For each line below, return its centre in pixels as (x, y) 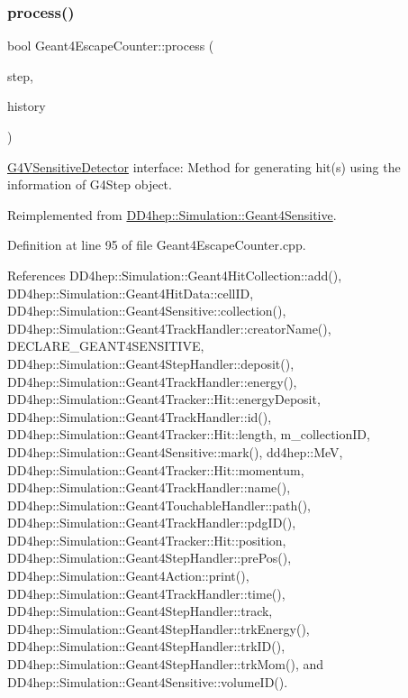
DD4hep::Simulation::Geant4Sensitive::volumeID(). (148, 681)
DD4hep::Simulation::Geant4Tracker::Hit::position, (147, 540)
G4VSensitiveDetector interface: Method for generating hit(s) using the (204, 166)
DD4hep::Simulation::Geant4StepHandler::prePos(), (150, 558)
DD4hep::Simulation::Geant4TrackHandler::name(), (149, 487)
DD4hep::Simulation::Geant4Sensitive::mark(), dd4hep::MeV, (175, 451)
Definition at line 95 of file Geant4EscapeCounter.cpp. (157, 245)
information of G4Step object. (90, 184)
